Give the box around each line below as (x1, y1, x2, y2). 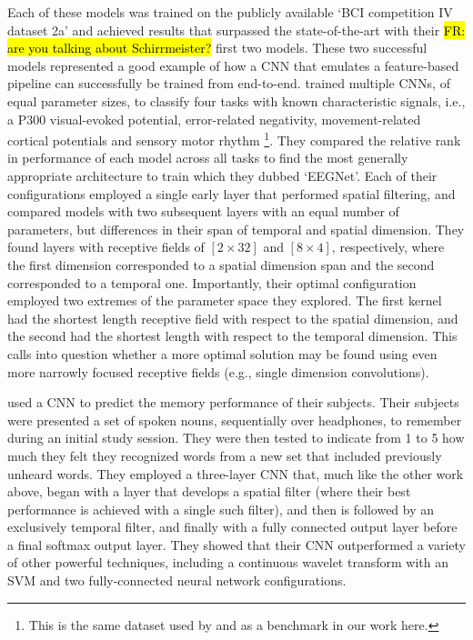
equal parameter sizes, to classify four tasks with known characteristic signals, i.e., (7, 91, 466, 110)
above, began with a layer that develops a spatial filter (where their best (7, 482, 411, 501)
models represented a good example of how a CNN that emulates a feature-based (7, 55, 459, 75)
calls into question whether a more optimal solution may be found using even (7, 344, 438, 363)
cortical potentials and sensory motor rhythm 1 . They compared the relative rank (7, 128, 461, 149)
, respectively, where (331, 237, 445, 256)
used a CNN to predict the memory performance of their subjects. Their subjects (7, 393, 459, 412)
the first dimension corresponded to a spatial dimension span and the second (7, 255, 435, 274)
